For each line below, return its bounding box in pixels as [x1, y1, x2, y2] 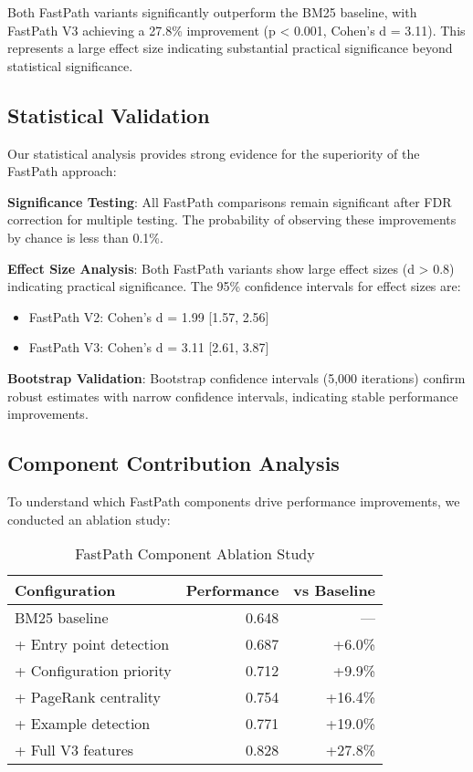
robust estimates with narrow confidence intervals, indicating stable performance [7, 386, 458, 405]
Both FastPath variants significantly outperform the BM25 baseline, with [7, 3, 417, 21]
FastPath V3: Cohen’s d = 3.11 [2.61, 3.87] [28, 338, 269, 357]
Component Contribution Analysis [7, 449, 340, 477]
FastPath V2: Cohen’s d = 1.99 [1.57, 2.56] [28, 307, 269, 326]
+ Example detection [15, 713, 151, 735]
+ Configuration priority [15, 660, 172, 682]
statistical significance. [7, 56, 133, 75]
